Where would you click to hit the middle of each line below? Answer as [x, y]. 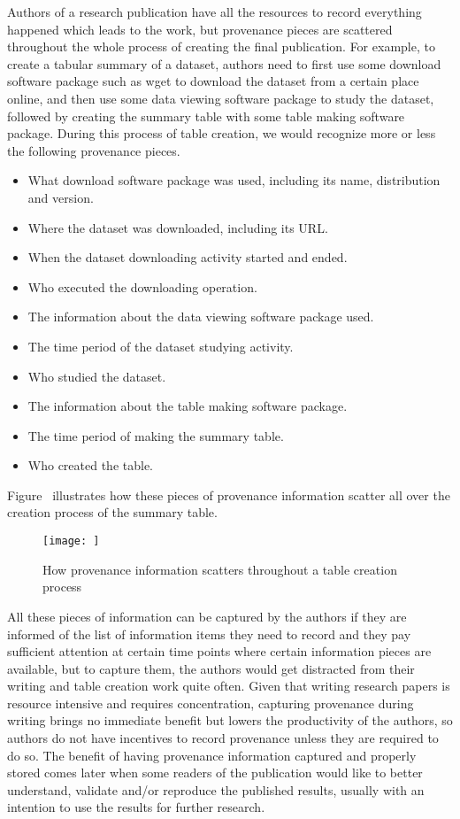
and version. [61, 197]
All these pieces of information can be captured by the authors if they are [207, 616]
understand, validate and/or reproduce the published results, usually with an [216, 789]
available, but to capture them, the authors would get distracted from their [211, 668]
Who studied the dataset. [97, 376]
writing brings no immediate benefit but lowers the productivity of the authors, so [230, 720]
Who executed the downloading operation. [142, 286]
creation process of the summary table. [112, 512]
